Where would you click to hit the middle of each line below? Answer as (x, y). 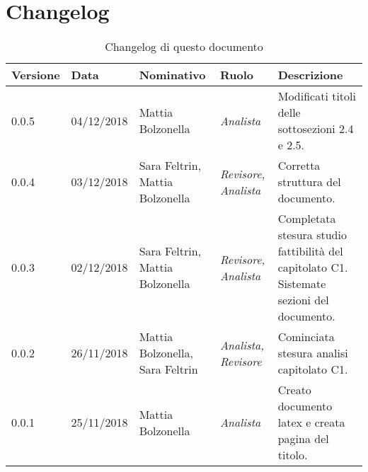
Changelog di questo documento (184, 47)
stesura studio (312, 235)
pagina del (303, 439)
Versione (36, 75)
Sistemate (302, 284)
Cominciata (306, 337)
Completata (307, 219)
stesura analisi (313, 353)
